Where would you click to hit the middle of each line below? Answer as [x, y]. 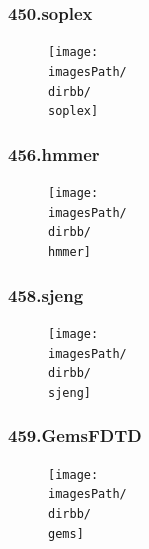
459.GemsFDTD [75, 435]
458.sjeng [46, 294]
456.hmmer [54, 153]
